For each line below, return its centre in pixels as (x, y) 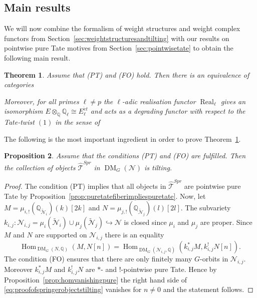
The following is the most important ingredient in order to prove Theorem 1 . (122, 138)
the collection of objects (40, 167)
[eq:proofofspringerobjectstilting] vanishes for (73, 289)
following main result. (37, 57)
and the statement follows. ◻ (208, 289)
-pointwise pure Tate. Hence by (169, 269)
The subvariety (208, 208)
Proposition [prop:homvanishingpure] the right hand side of (96, 279)
